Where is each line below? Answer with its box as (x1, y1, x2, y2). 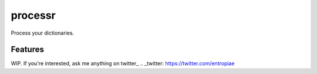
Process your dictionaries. (11, 29, 75, 36)
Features (11, 45, 44, 55)
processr (11, 9, 56, 22)
